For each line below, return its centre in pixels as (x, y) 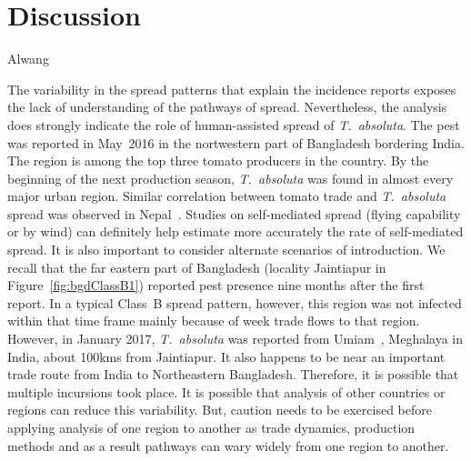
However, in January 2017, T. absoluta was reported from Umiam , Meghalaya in (235, 339)
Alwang (28, 59)
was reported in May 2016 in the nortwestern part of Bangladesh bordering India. (236, 142)
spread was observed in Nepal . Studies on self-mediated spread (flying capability (234, 213)
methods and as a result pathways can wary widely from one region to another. (228, 445)
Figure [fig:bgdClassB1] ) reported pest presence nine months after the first (216, 285)
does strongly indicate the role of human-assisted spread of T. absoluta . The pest (234, 124)
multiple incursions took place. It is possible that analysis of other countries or (226, 391)
